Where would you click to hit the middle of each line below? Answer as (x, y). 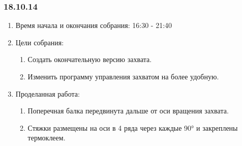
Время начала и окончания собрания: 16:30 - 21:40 (94, 25)
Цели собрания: (40, 42)
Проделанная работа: (48, 93)
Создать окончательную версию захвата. (90, 59)
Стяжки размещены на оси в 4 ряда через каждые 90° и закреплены (133, 127)
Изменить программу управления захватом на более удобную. (123, 76)
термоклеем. (47, 138)
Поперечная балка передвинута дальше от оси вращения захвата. (128, 111)
